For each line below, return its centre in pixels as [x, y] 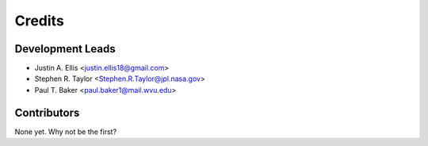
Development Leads [65, 49]
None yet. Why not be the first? [66, 132]
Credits [40, 21]
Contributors [47, 112]
